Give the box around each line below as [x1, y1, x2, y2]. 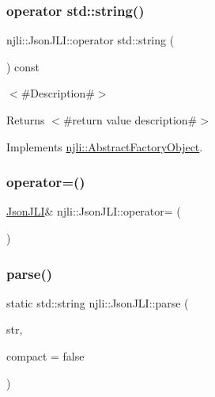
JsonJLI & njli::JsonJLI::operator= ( [6, 203, 181, 219]
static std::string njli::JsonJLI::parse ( [6, 294, 189, 311]
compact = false [6, 348, 85, 364]
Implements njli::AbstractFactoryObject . [6, 138, 203, 155]
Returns [6, 112, 45, 128]
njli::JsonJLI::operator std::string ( [6, 32, 175, 48]
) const [6, 58, 40, 74]
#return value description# [62, 112, 198, 128]
